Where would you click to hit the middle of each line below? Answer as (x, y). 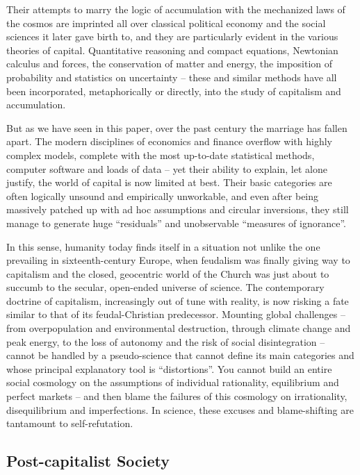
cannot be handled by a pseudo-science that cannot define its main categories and (180, 355)
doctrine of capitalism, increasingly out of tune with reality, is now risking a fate (178, 300)
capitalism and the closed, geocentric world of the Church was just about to (168, 273)
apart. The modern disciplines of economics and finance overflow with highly (169, 141)
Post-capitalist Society (88, 461)
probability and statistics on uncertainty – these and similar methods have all (172, 77)
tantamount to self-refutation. (70, 423)
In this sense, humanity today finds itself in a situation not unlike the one (163, 246)
